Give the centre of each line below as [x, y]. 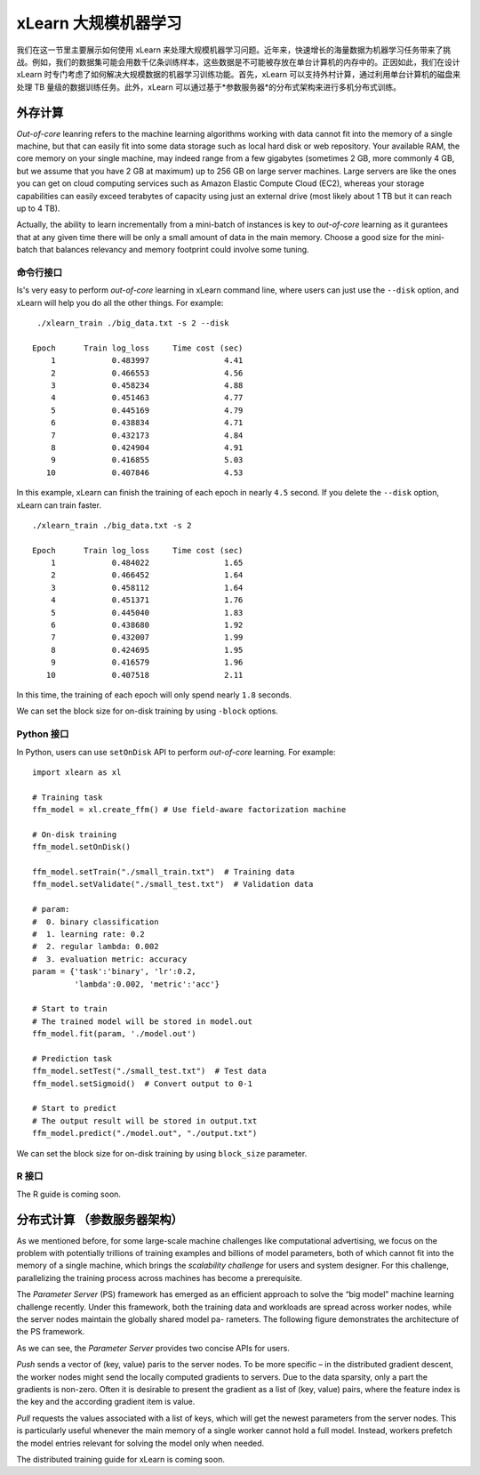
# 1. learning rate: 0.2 [89, 934]
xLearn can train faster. [59, 505]
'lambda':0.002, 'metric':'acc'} [147, 984]
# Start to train [70, 1009]
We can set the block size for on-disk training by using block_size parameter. [162, 1153]
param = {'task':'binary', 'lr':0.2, [115, 971]
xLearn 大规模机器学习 [99, 23]
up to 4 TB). [38, 208]
